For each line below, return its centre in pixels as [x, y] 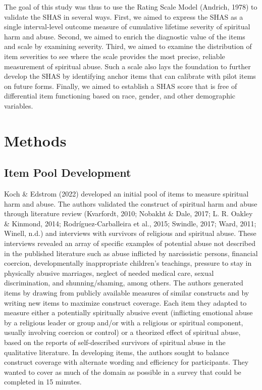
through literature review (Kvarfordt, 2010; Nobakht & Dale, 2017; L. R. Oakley [128, 213]
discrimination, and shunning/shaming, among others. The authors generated [124, 283]
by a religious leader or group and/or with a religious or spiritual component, [124, 322]
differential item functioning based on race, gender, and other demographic [120, 96]
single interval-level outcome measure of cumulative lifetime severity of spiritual [127, 27]
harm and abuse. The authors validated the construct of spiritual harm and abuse [131, 203]
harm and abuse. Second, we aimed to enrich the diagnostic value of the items [125, 36]
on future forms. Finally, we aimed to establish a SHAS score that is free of [121, 86]
